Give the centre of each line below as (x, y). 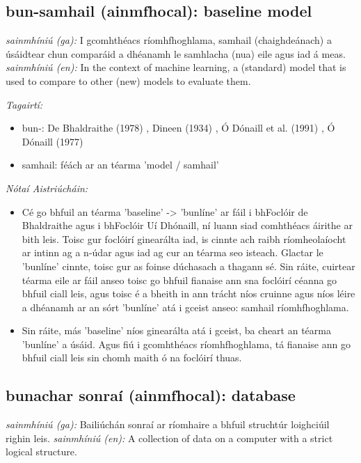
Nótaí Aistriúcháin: (47, 188)
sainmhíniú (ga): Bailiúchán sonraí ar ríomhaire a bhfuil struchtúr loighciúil (168, 424)
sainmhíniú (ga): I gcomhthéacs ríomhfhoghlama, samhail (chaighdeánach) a (169, 40)
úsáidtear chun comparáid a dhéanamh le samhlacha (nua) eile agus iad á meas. (176, 53)
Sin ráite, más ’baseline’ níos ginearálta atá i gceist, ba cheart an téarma (176, 330)
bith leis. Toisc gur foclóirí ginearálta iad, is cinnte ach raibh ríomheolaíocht (184, 238)
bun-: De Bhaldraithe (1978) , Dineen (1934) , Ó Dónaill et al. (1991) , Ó (178, 128)
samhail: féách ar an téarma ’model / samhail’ (120, 165)
